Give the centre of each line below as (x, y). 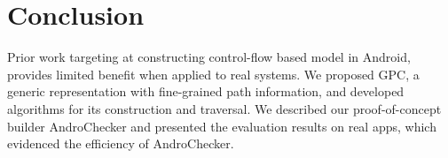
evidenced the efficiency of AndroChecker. (121, 143)
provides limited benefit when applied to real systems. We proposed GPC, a (213, 74)
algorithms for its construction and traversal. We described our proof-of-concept (224, 108)
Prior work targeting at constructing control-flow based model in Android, (209, 57)
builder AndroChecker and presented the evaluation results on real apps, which (222, 126)
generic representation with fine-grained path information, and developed (206, 91)
